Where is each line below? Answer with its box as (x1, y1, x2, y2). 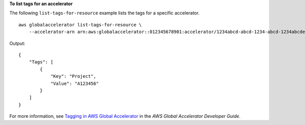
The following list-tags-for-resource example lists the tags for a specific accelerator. (9, 10, 200, 16)
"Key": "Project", (50, 74, 97, 79)
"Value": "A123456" (50, 80, 99, 86)
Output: (9, 40, 25, 46)
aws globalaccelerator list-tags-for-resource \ (18, 22, 142, 27)
